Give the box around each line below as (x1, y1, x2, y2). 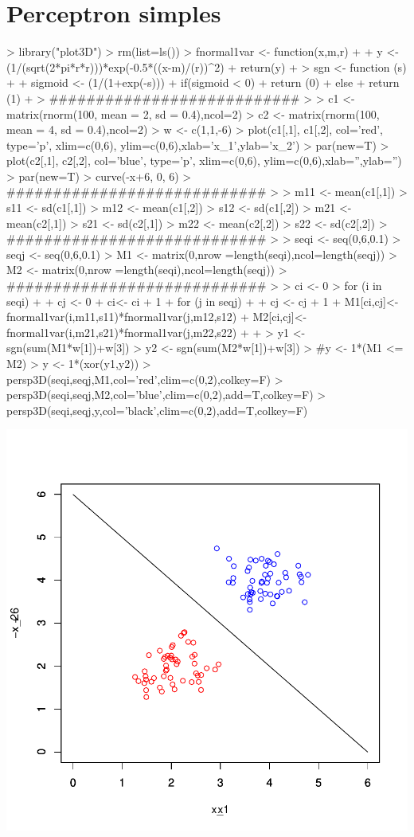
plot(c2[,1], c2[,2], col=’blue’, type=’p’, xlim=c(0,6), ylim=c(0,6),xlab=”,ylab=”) (6, 152, 402, 169)
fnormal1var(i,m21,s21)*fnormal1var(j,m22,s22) (6, 323, 237, 340)
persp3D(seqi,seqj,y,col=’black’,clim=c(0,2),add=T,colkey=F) (6, 401, 308, 418)
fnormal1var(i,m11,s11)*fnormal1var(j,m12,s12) (6, 308, 237, 325)
